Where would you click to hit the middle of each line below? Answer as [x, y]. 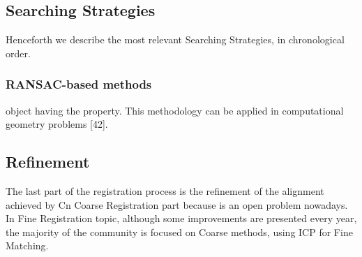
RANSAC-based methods [79, 84]
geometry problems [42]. [57, 124]
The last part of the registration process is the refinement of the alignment [165, 191]
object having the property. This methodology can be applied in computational [175, 110]
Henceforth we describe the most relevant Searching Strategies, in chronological [175, 39]
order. [18, 53]
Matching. [27, 245]
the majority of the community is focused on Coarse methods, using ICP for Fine [179, 232]
